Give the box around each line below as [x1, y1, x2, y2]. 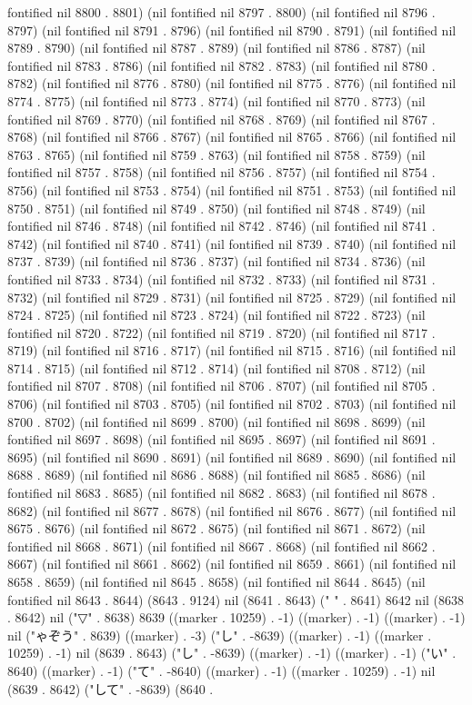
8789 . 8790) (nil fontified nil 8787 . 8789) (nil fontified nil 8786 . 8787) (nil [7, 38, 426, 57]
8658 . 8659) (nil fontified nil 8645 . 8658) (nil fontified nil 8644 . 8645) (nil [7, 572, 426, 591]
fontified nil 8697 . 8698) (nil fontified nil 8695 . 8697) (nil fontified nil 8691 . [7, 430, 436, 449]
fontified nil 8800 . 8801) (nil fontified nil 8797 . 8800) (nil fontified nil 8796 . [7, 3, 436, 21]
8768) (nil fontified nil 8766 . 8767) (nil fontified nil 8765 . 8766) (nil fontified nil [7, 127, 457, 146]
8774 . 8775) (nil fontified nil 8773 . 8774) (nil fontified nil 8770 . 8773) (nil [7, 91, 426, 110]
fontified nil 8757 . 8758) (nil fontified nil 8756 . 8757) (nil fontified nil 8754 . [7, 163, 436, 182]
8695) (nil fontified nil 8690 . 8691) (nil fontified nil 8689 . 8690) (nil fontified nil [7, 447, 457, 466]
